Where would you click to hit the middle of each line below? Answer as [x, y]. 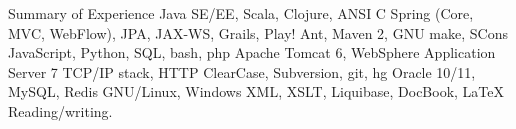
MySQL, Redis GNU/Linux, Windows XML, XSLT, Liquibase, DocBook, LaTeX [256, 91]
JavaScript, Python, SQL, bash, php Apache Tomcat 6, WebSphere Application [252, 52]
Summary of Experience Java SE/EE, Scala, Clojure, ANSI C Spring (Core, [241, 13]
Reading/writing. [60, 110]
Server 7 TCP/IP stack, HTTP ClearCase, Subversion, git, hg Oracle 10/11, [242, 71]
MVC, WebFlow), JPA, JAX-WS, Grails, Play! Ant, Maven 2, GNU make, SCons [258, 32]
